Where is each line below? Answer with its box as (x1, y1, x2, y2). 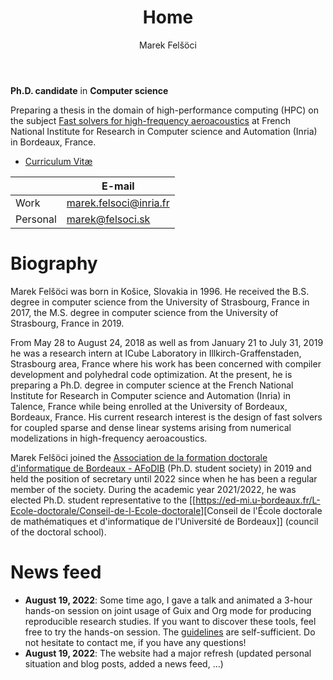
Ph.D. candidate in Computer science (10, 84, 169, 96)
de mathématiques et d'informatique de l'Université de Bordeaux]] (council (10, 515, 319, 527)
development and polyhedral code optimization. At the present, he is (10, 368, 293, 380)
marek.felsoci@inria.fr (66, 196, 170, 210)
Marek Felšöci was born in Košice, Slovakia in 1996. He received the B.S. (10, 285, 310, 297)
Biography (10, 252, 98, 275)
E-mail (101, 179, 135, 193)
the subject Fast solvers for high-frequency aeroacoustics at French (10, 114, 291, 126)
